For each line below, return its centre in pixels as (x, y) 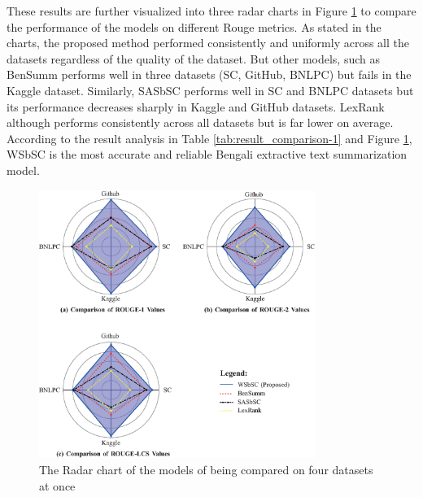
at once (57, 485)
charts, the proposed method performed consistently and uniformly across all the (208, 43)
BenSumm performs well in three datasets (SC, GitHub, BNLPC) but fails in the (209, 74)
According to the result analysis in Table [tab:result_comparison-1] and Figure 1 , (209, 138)
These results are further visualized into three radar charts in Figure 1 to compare (211, 11)
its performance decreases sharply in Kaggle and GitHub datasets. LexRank (196, 106)
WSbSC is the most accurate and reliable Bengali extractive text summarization (207, 154)
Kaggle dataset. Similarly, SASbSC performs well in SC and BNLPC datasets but (210, 90)
